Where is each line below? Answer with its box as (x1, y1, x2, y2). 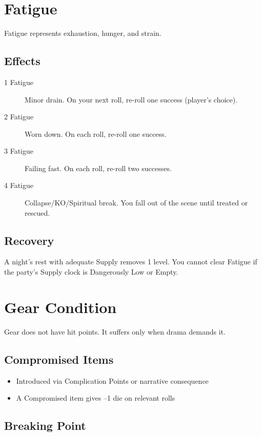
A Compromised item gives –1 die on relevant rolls (16, 392, 175, 403)
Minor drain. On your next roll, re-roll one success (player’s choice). (25, 94, 238, 105)
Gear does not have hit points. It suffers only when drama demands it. (4, 326, 226, 337)
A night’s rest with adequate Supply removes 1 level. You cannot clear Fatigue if (4, 256, 257, 267)
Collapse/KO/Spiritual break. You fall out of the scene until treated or (25, 197, 248, 208)
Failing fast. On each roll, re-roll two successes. (25, 162, 172, 173)
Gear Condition (4, 296, 117, 317)
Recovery (4, 232, 54, 248)
